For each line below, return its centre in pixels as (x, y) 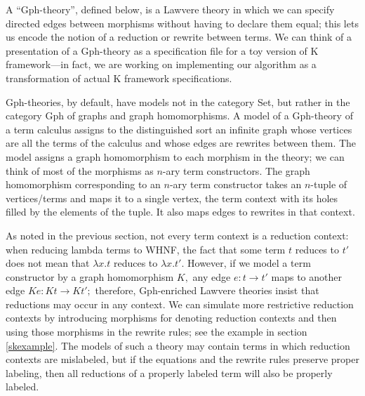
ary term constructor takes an (237, 184)
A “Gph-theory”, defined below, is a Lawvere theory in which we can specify (170, 9)
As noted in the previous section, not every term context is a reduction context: (177, 235)
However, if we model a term (249, 263)
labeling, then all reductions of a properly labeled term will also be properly (169, 372)
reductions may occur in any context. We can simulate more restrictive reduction (180, 304)
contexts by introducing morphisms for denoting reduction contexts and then (171, 318)
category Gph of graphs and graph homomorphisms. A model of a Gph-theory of (179, 115)
